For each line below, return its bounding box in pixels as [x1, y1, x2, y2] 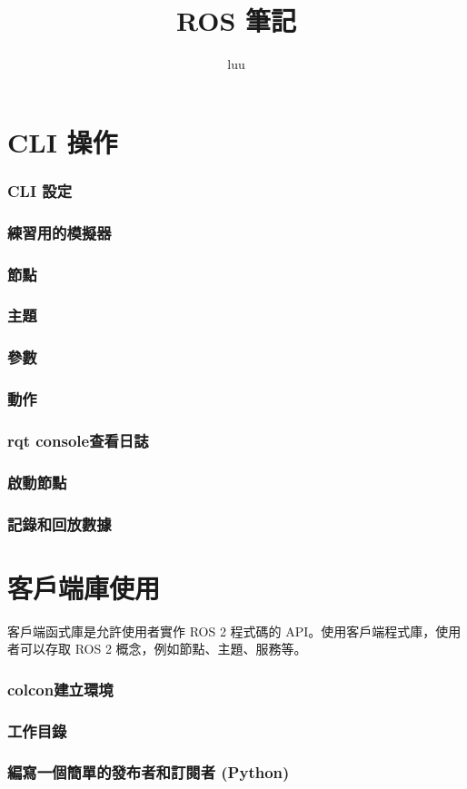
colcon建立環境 [7, 677, 114, 700]
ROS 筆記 [175, 2, 297, 39]
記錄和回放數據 [7, 512, 112, 535]
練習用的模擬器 [7, 221, 112, 243]
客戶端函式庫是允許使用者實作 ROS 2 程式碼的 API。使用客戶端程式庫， [7, 621, 436, 640]
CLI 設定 [7, 179, 73, 202]
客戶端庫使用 [7, 568, 161, 606]
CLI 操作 [7, 123, 118, 160]
